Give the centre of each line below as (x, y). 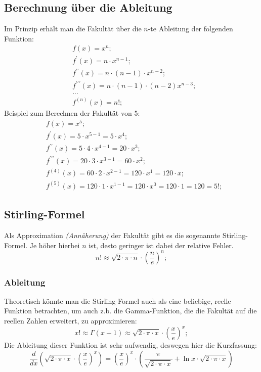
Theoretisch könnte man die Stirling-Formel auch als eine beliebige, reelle (118, 300)
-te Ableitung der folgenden (190, 29)
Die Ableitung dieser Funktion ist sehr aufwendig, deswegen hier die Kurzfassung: (130, 345)
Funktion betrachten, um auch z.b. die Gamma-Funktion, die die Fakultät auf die (130, 311)
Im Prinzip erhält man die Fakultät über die (73, 29)
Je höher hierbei (55, 245)
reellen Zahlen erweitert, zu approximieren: (71, 321)
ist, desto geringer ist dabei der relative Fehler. (161, 245)
